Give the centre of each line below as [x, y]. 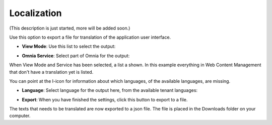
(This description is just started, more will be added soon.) [70, 28]
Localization [36, 13]
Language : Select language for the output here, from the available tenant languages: [110, 90]
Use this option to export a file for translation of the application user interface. [90, 37]
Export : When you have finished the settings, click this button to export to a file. [105, 99]
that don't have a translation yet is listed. [51, 72]
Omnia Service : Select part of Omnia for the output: [76, 56]
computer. [20, 116]
